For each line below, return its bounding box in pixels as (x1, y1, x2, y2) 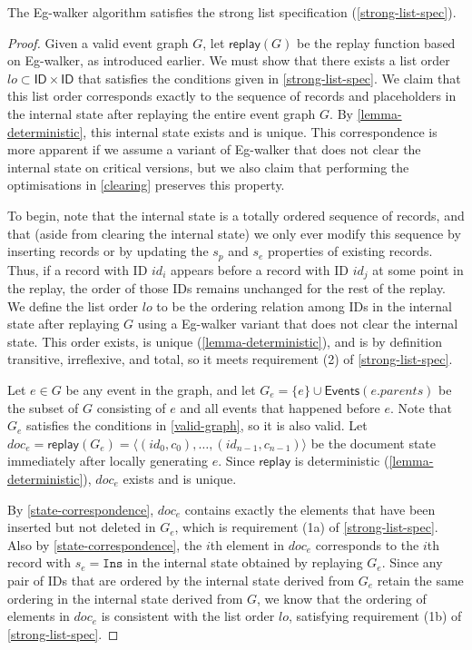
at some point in (372, 260, 464, 279)
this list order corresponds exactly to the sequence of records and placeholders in (7, 86, 457, 105)
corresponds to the (315, 535, 419, 554)
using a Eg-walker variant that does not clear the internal (137, 314, 458, 333)
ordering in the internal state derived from (7, 588, 243, 607)
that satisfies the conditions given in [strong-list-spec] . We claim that (77, 68, 461, 87)
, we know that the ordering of (256, 588, 427, 607)
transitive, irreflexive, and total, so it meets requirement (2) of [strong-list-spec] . (7, 350, 453, 369)
